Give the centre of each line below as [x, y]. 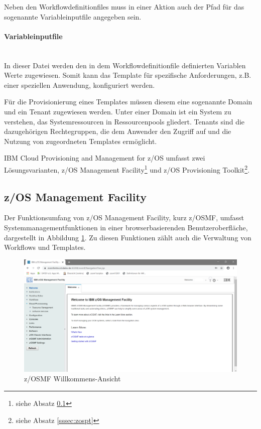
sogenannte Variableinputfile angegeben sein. [73, 16]
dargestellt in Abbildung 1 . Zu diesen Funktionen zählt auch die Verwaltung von [128, 237]
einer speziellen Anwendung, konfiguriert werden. [80, 85]
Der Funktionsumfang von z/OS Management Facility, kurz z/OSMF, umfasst [124, 218]
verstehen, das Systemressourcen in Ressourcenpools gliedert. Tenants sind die [124, 121]
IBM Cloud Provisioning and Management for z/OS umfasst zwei [105, 158]
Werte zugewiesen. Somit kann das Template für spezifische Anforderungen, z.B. [128, 75]
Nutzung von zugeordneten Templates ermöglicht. [81, 141]
